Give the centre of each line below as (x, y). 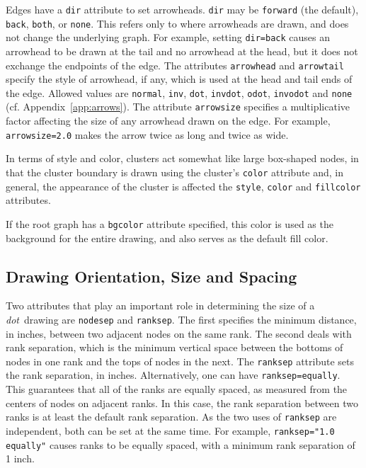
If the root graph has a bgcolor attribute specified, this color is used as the (170, 223)
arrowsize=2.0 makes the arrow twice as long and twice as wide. (147, 134)
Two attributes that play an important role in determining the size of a (160, 306)
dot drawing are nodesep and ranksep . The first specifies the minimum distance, (181, 319)
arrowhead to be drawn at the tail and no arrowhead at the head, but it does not (182, 51)
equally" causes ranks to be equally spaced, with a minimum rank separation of (181, 444)
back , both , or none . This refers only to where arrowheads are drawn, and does (177, 23)
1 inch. (20, 458)
